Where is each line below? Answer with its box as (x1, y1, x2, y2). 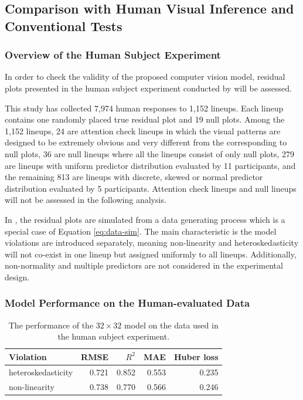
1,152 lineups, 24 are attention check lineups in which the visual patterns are (5, 124, 281, 137)
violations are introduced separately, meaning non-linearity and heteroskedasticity (5, 236, 299, 249)
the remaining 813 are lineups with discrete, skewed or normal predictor (5, 171, 263, 183)
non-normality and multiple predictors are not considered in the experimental (5, 259, 283, 272)
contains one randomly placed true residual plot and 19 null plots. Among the (5, 113, 285, 126)
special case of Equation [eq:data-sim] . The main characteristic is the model (5, 225, 277, 237)
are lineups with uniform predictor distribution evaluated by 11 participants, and (5, 159, 296, 171)
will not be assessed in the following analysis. (5, 194, 166, 206)
